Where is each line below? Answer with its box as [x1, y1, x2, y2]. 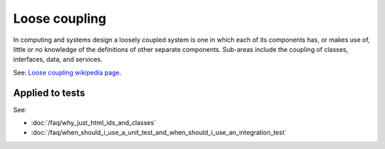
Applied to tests [13, 87, 86, 99]
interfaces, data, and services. [13, 55, 103, 64]
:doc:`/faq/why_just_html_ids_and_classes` [31, 118, 156, 127]
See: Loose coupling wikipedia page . [13, 68, 122, 77]
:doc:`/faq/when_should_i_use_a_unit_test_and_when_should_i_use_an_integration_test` [31, 128, 287, 137]
